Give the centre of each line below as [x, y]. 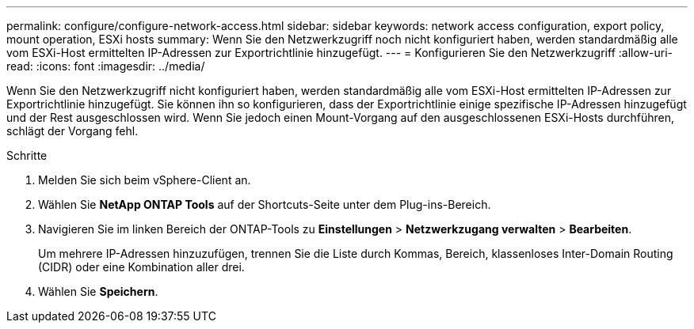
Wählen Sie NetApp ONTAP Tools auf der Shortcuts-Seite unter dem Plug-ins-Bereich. [265, 204]
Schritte [27, 155]
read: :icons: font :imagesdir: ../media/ [106, 66]
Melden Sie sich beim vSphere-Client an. [145, 180]
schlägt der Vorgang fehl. [72, 131]
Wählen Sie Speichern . [98, 291]
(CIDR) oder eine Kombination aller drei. [141, 267]
